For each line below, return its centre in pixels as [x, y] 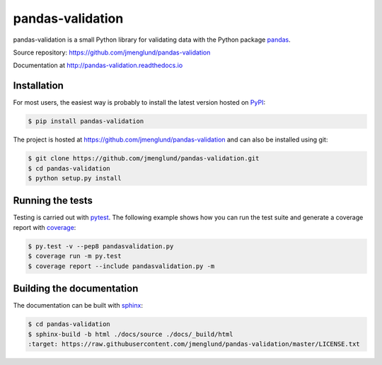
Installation [38, 86]
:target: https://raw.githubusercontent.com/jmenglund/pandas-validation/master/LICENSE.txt [194, 344]
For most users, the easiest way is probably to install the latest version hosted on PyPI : [139, 103]
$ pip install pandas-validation [86, 121]
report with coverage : [45, 227]
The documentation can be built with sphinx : [78, 306]
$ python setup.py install [75, 178]
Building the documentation [76, 289]
